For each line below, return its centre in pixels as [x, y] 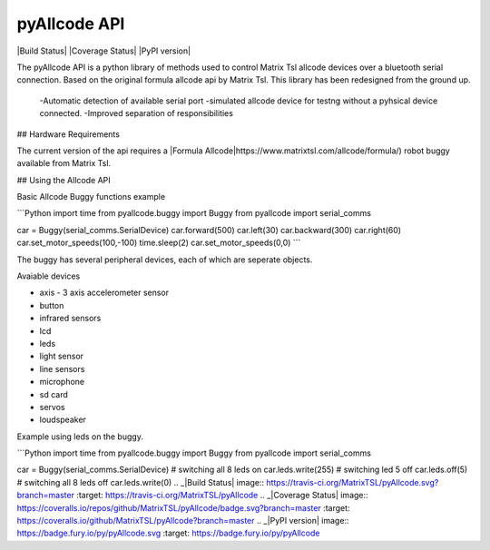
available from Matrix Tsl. [64, 163]
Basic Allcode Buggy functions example [91, 197]
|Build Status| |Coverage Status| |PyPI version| [103, 51]
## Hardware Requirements [68, 134]
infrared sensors [70, 319]
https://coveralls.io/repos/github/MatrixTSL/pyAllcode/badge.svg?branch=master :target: [183, 507]
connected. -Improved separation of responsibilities [136, 113]
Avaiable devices [49, 276]
